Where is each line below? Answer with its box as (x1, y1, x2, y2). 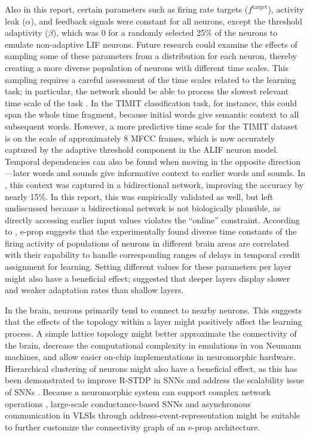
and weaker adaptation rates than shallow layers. (5, 284, 184, 296)
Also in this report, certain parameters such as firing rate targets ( (5, 3, 248, 15)
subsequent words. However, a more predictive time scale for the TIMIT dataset (5, 119, 298, 132)
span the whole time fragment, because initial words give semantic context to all (5, 108, 299, 121)
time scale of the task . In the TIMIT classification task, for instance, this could (5, 96, 297, 109)
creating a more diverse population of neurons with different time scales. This (5, 61, 289, 73)
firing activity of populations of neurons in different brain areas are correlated (5, 236, 289, 249)
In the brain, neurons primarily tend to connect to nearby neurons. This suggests (5, 303, 302, 316)
